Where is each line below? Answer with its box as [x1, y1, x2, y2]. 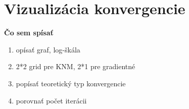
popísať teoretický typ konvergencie [16, 78, 126, 88]
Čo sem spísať [4, 27, 54, 38]
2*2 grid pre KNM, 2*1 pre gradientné [16, 61, 135, 72]
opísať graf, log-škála [16, 44, 80, 54]
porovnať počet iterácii [16, 95, 87, 105]
